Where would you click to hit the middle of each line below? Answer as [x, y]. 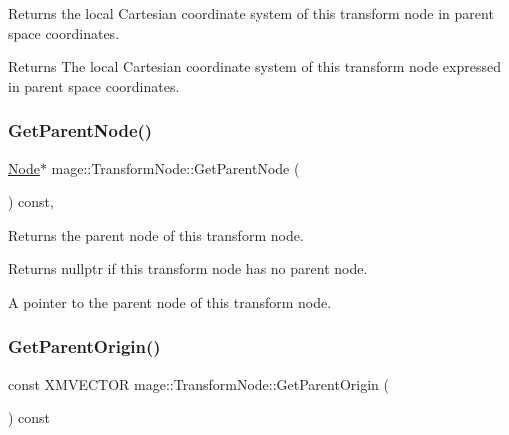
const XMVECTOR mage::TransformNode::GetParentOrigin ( [198, 383]
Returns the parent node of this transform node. [156, 234]
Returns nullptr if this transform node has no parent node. [188, 268]
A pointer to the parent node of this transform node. [170, 301]
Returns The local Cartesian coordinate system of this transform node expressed [254, 66]
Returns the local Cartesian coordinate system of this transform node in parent [251, 13]
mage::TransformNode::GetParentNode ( [175, 167]
